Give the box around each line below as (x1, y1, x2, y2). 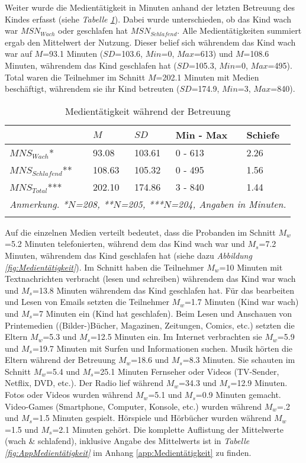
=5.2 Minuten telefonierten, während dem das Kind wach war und (5, 237, 245, 250)
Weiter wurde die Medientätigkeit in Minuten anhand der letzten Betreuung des (5, 1, 295, 13)
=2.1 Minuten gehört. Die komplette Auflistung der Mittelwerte (52, 423, 284, 435)
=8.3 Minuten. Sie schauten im (182, 353, 295, 366)
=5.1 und (148, 388, 182, 401)
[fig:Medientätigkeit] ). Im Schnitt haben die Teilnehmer (5, 261, 204, 273)
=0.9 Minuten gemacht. (195, 388, 281, 401)
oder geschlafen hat (58, 24, 128, 37)
